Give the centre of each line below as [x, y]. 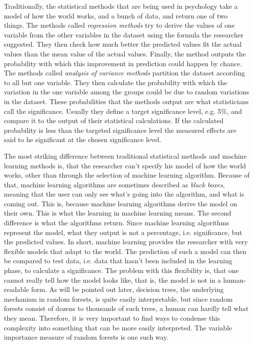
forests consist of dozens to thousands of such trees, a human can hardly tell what [126, 308]
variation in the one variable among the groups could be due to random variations [127, 92]
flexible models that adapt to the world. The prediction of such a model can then [125, 251]
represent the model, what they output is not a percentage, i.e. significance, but [123, 232]
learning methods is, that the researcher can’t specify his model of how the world [125, 165]
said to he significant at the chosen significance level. [83, 139]
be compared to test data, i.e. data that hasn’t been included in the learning [118, 261]
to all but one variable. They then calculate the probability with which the [116, 82]
